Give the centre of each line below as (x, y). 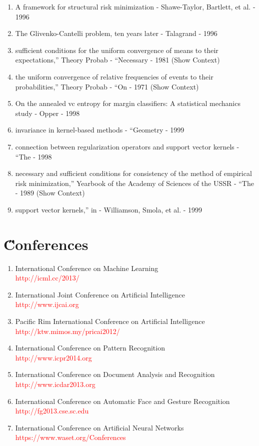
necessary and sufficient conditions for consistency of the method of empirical (133, 173)
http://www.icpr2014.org (53, 357)
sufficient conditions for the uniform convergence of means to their (117, 50)
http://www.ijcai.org (47, 304)
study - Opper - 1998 (47, 113)
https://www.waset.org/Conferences (70, 437)
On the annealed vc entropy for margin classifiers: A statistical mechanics (128, 103)
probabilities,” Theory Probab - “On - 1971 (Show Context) (107, 86)
